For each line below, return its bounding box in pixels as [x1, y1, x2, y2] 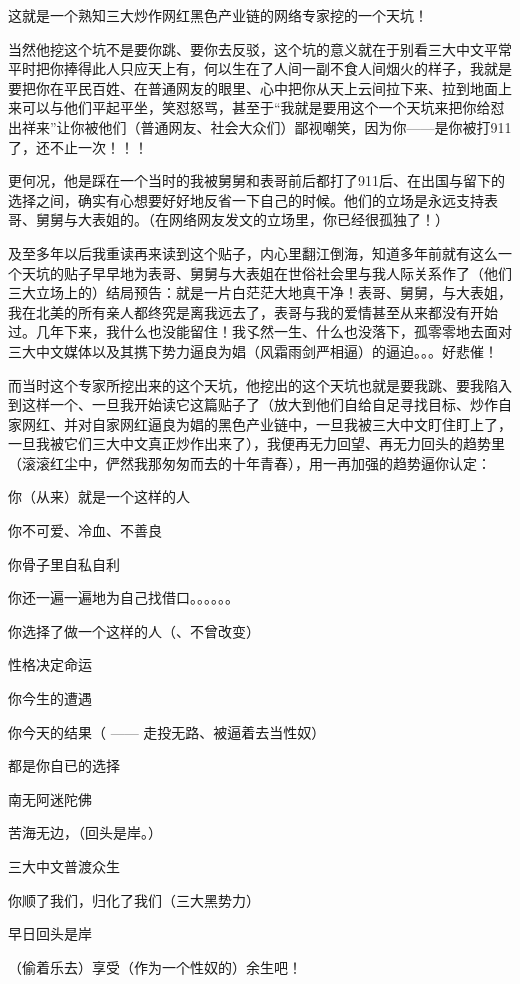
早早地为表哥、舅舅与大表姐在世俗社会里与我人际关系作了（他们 [91, 262, 512, 283]
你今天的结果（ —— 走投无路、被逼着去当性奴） [8, 721, 326, 742]
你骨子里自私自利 [8, 553, 120, 574]
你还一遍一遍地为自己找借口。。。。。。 [8, 587, 239, 608]
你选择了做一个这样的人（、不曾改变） [8, 620, 260, 641]
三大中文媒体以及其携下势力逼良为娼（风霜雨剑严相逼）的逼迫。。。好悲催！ [8, 340, 498, 361]
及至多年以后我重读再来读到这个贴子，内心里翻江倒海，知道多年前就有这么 [8, 242, 498, 263]
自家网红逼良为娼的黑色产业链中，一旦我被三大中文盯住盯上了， [91, 413, 512, 434]
